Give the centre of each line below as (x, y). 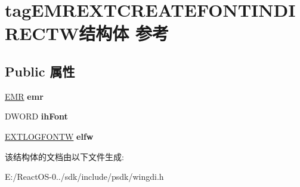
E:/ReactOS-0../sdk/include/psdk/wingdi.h (84, 177)
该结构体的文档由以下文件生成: (64, 156)
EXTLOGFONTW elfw (49, 136)
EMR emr (24, 96)
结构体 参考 (124, 33)
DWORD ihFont (36, 116)
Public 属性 (40, 71)
